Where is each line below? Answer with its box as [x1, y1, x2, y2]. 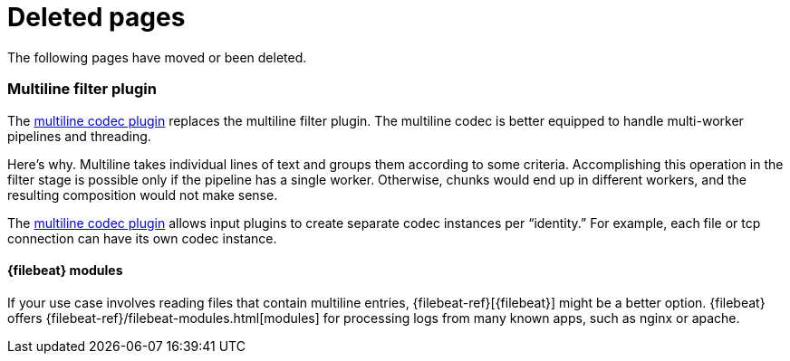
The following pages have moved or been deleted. [7, 49, 307, 65]
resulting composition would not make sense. [7, 186, 278, 203]
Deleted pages [7, 2, 186, 33]
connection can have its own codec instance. [7, 230, 277, 246]
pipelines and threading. [7, 128, 151, 144]
